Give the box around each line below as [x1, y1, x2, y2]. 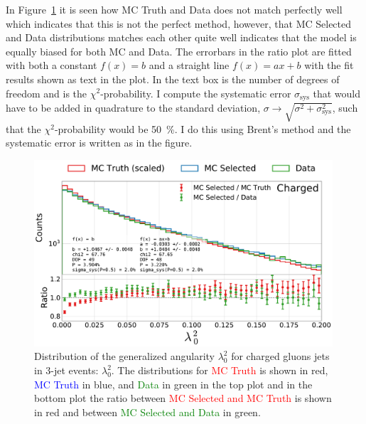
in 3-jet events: [34, 363, 99, 378]
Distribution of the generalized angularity [34, 349, 215, 364]
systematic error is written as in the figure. [6, 135, 193, 150]
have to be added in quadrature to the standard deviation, [6, 100, 261, 115]
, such [332, 100, 358, 115]
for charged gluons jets [231, 349, 330, 364]
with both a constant [6, 58, 97, 73]
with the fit [304, 58, 354, 73]
